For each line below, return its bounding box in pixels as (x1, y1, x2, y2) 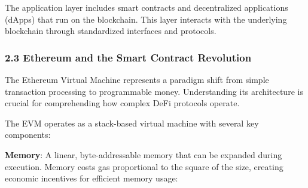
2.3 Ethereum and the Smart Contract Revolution (5, 50, 252, 64)
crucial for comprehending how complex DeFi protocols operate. (5, 97, 240, 109)
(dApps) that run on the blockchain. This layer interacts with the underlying (5, 13, 287, 25)
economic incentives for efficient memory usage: (5, 172, 178, 184)
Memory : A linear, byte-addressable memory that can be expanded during (5, 148, 282, 161)
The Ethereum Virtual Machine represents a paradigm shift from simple (5, 73, 269, 85)
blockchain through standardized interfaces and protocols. (5, 24, 216, 37)
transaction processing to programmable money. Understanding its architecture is (5, 85, 303, 97)
